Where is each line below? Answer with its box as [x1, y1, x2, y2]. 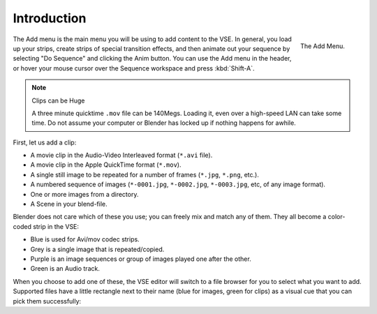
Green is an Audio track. [30, 264, 101, 273]
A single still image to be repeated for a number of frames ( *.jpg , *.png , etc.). [30, 170, 260, 179]
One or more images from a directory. [30, 190, 139, 198]
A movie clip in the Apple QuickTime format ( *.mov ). [30, 160, 182, 169]
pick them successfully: [13, 297, 82, 305]
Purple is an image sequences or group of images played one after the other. [30, 255, 251, 263]
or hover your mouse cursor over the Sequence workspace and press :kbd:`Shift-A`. [13, 63, 255, 73]
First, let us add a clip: [13, 138, 77, 147]
